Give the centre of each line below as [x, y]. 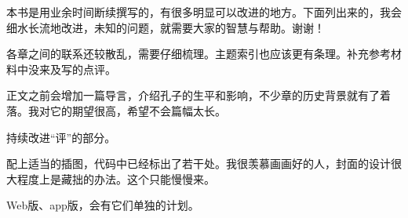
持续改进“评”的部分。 [61, 137]
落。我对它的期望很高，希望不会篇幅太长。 [116, 110]
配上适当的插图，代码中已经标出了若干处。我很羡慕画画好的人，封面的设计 [199, 163]
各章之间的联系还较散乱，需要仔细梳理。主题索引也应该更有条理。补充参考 [199, 54]
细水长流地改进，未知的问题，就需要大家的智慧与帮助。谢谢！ [166, 27]
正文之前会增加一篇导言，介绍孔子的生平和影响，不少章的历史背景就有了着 [199, 95]
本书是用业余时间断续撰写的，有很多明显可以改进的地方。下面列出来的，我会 [204, 12]
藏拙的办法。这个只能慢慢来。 [138, 178]
